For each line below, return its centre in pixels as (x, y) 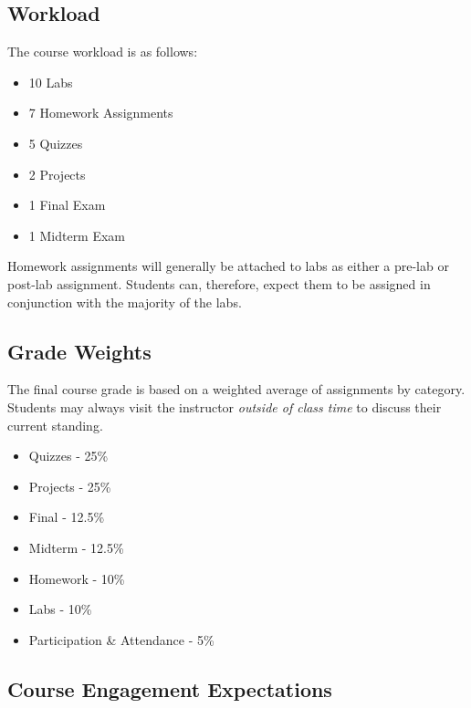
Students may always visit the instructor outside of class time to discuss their (225, 406)
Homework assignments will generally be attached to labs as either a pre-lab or (228, 266)
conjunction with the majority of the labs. (125, 302)
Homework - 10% (77, 578)
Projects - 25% (70, 486)
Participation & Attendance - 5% (121, 639)
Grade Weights (79, 351)
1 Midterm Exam (77, 235)
